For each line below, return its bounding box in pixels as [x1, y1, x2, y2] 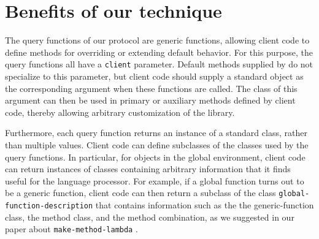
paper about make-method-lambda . [5, 222, 138, 235]
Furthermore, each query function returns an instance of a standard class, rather [5, 126, 307, 139]
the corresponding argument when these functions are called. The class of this [5, 82, 298, 94]
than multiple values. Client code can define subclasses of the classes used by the [5, 138, 309, 151]
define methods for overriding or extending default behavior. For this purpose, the [5, 45, 313, 58]
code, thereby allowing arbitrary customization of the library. [5, 105, 235, 118]
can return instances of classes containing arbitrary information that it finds [5, 162, 291, 175]
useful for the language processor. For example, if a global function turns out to [5, 174, 304, 187]
